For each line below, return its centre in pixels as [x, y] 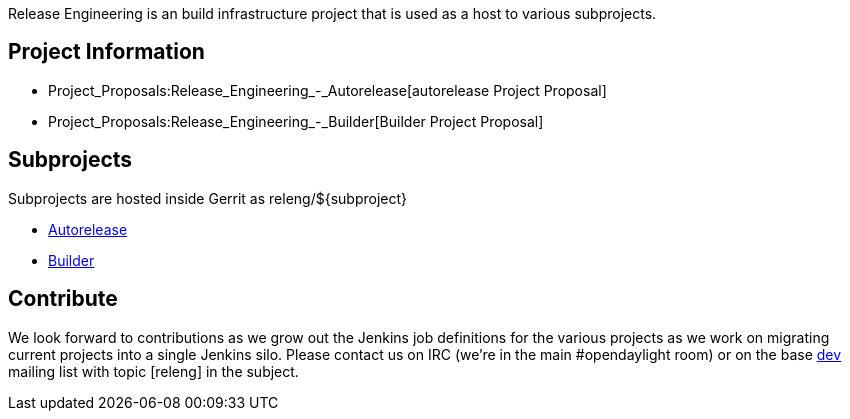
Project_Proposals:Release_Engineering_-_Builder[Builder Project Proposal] [296, 121]
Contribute [63, 299]
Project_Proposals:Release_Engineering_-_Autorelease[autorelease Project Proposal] [327, 90]
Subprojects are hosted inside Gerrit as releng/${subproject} [207, 198]
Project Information [106, 52]
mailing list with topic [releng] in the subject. [153, 371]
